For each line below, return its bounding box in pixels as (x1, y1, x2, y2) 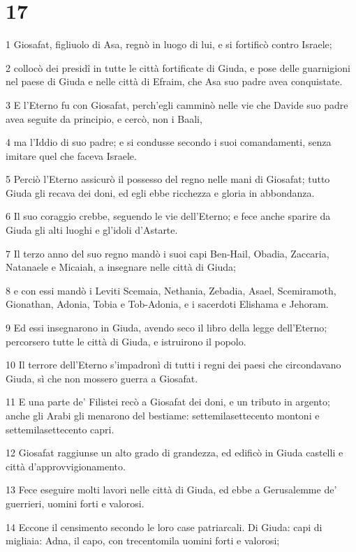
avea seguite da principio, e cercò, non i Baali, (6, 111, 202, 126)
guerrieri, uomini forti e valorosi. (6, 495, 144, 510)
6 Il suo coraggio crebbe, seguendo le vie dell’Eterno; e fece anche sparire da (6, 209, 331, 223)
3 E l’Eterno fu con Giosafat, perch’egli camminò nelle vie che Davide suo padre (6, 97, 348, 112)
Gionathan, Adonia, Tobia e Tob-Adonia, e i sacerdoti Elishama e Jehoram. (6, 297, 329, 311)
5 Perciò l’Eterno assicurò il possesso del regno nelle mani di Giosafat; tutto (6, 172, 330, 186)
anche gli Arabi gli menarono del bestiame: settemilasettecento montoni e (6, 408, 320, 422)
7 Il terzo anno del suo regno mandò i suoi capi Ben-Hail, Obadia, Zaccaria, (6, 246, 329, 260)
